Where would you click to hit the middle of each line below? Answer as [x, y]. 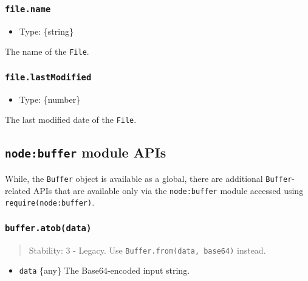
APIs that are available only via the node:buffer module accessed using [168, 190]
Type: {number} [50, 99]
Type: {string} [46, 31]
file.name [28, 9]
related [18, 190]
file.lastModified [48, 77]
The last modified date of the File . [71, 120]
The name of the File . [47, 51]
